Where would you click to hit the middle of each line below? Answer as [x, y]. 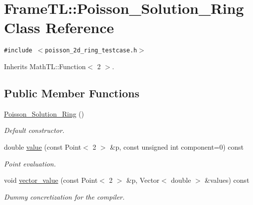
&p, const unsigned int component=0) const [177, 146]
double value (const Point [43, 146]
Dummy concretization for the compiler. [64, 196]
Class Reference [59, 27]
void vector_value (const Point [51, 180]
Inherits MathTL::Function [45, 66]
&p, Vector [143, 180]
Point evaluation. [30, 163]
